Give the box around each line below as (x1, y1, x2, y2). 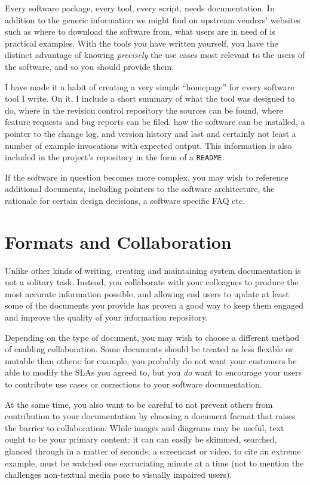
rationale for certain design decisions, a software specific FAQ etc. (5, 194, 245, 206)
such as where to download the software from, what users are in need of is (5, 25, 275, 38)
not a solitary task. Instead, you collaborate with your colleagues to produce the (5, 276, 299, 288)
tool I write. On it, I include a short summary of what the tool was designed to (5, 92, 295, 105)
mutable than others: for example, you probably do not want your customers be (5, 354, 297, 367)
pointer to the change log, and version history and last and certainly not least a (5, 127, 296, 139)
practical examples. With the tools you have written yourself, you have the (5, 36, 278, 49)
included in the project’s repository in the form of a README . (5, 151, 225, 163)
